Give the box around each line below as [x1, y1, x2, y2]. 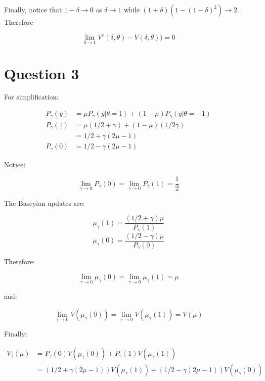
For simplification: [4, 92, 59, 102]
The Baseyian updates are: [4, 197, 85, 208]
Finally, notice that [4, 4, 62, 14]
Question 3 [4, 63, 79, 83]
